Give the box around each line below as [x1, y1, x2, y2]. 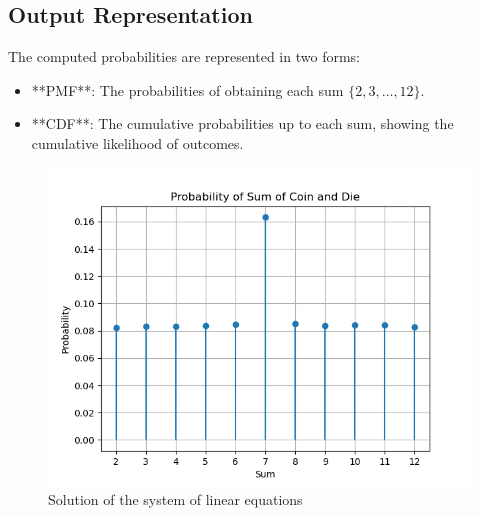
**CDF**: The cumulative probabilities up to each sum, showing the [31, 113, 454, 134]
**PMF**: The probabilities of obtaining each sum [31, 79, 344, 100]
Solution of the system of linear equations [48, 489, 303, 510]
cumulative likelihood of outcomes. [31, 132, 244, 153]
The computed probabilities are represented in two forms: [8, 46, 360, 67]
